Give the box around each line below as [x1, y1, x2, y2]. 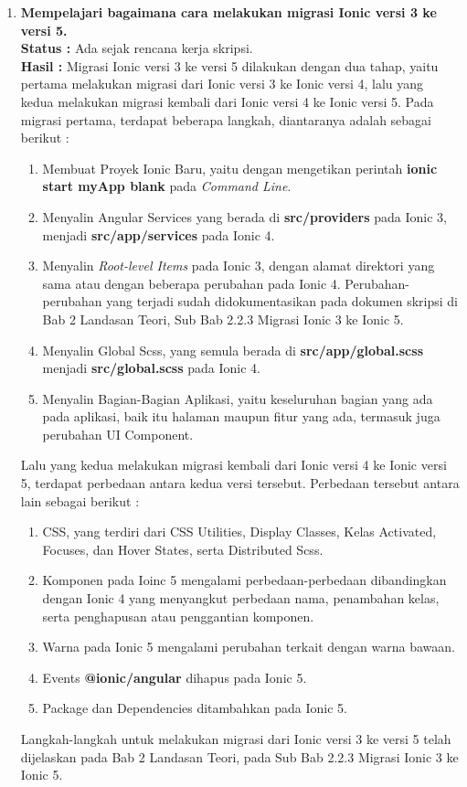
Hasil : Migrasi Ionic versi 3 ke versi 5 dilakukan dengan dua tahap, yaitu [20, 56, 439, 75]
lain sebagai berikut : [20, 491, 140, 510]
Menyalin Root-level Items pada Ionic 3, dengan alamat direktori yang [42, 256, 435, 275]
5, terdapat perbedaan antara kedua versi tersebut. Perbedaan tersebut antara [20, 473, 460, 493]
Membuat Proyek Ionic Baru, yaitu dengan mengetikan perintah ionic [42, 158, 438, 177]
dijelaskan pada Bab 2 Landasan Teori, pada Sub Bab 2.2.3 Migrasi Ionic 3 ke [20, 747, 459, 766]
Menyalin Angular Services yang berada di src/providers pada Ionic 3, [42, 207, 447, 226]
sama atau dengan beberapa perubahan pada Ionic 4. [42, 273, 341, 292]
